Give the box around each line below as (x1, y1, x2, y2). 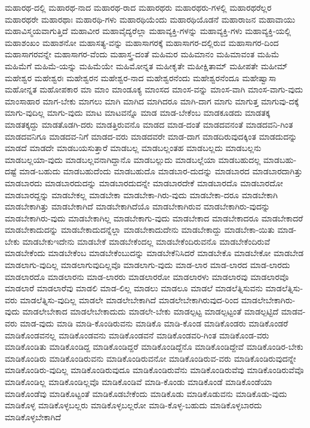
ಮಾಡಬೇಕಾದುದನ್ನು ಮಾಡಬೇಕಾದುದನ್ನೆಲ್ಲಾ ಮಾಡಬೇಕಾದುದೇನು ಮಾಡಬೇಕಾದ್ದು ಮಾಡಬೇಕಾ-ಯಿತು (5, 223, 275, 236)
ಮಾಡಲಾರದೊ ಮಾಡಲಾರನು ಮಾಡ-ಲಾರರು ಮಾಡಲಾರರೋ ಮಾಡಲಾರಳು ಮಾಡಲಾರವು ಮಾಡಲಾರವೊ (5, 270, 289, 282)
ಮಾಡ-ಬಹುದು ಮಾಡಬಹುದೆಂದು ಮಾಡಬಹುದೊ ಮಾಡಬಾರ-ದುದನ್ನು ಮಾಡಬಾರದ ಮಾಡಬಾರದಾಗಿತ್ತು (19, 165, 303, 177)
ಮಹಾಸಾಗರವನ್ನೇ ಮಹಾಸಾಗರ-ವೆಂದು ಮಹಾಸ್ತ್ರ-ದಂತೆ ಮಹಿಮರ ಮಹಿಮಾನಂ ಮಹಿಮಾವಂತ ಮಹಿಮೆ (5, 48, 280, 60)
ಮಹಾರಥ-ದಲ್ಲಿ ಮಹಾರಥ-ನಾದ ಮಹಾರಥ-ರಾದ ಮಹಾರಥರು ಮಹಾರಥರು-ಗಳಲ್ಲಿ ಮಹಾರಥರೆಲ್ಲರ (5, 1, 272, 13)
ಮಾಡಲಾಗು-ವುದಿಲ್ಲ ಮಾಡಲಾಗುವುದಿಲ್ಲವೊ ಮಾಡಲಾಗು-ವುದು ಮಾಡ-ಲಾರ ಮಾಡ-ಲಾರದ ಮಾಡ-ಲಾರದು (5, 258, 290, 271)
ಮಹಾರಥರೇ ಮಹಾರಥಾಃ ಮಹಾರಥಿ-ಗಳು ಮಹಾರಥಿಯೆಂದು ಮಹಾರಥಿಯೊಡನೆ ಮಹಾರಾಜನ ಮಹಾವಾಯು (5, 13, 296, 25)
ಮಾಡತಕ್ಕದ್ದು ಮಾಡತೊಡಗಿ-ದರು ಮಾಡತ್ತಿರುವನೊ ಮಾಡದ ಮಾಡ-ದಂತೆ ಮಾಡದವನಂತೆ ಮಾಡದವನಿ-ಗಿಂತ (5, 118, 293, 130)
